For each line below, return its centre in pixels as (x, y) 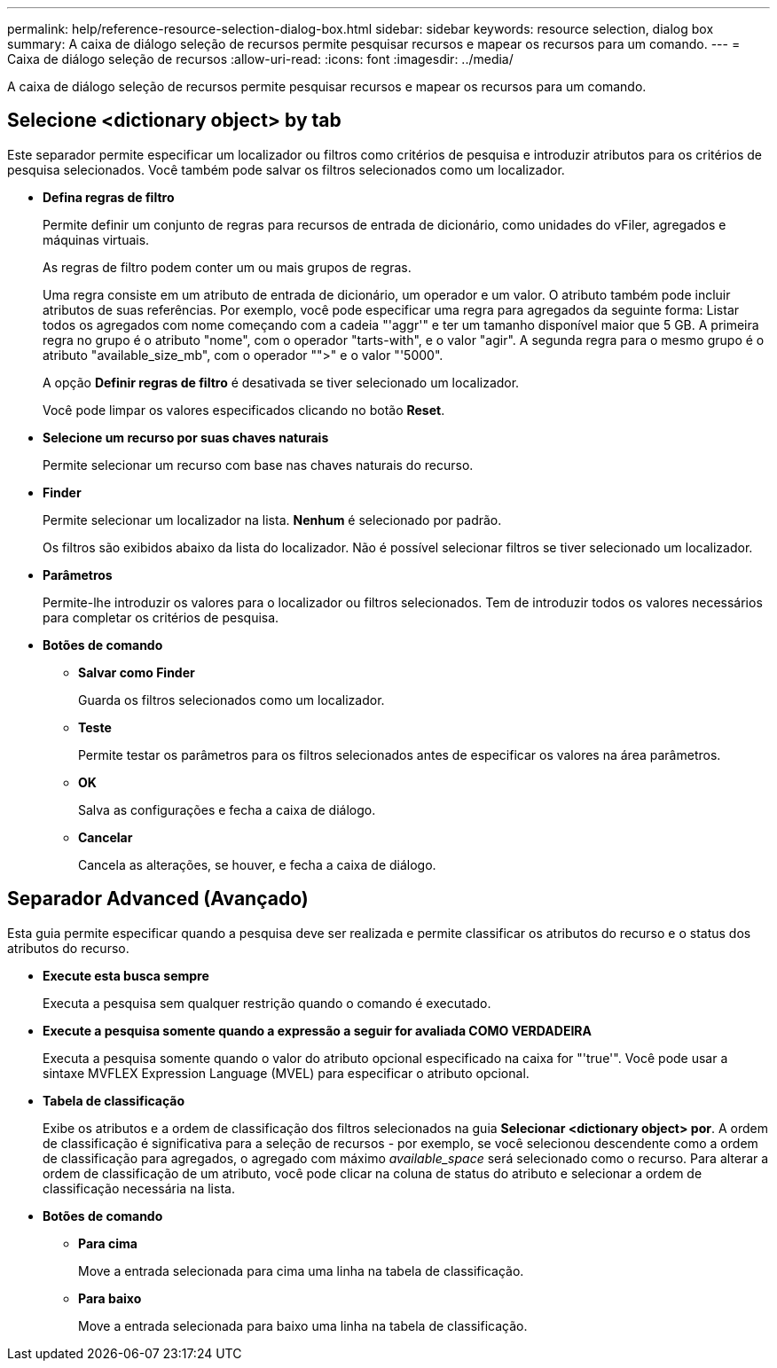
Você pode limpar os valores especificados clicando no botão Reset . (244, 410)
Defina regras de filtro (109, 197)
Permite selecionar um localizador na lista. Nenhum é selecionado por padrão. (272, 520)
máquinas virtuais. (96, 239)
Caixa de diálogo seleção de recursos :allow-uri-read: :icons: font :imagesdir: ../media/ (260, 59)
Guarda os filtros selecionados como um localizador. (232, 700)
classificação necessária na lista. (139, 1188)
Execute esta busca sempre (126, 975)
